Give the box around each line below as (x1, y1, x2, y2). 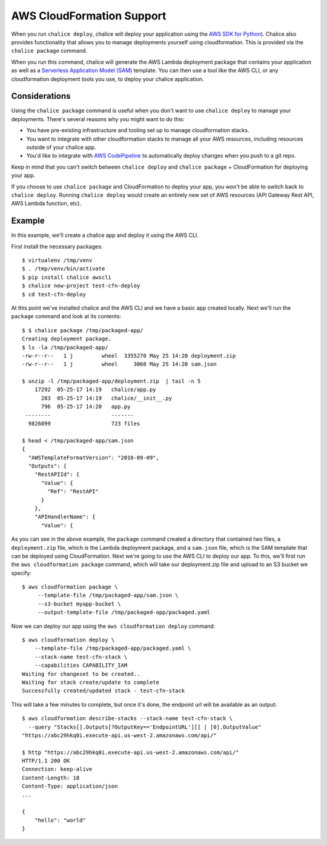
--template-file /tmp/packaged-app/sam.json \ (38, 592, 179, 599)
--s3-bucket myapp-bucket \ (38, 600, 121, 607)
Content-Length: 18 (22, 774, 80, 781)
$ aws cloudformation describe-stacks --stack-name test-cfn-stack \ (22, 715, 233, 722)
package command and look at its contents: (11, 313, 121, 320)
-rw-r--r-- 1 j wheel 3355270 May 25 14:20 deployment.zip (22, 352, 236, 359)
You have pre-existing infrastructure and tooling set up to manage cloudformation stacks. (26, 127, 249, 134)
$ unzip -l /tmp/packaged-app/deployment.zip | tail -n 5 (22, 378, 201, 385)
